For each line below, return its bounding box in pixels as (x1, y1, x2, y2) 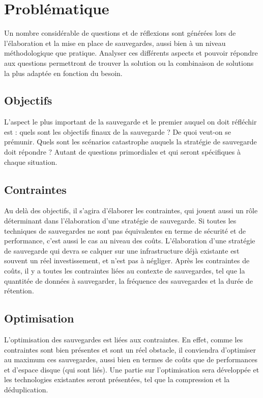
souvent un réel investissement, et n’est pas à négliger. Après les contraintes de (4, 255, 250, 266)
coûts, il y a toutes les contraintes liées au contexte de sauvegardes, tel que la (4, 265, 245, 276)
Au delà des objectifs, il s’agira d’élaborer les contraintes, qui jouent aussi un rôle (4, 205, 258, 216)
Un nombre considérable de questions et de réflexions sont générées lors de (4, 28, 236, 38)
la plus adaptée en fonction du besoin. (4, 67, 123, 78)
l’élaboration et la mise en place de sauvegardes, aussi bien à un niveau (4, 37, 226, 48)
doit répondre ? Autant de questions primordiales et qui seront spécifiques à (4, 146, 241, 157)
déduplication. (4, 384, 48, 394)
